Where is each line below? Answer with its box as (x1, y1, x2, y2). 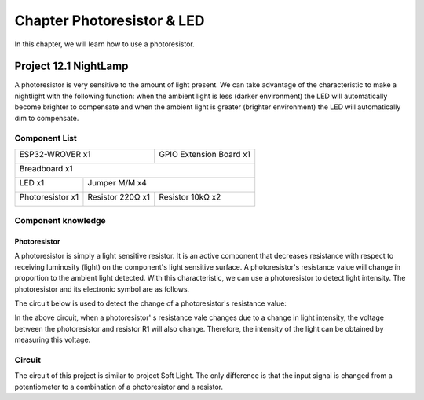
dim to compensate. (14, 113, 79, 123)
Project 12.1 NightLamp (14, 60, 129, 73)
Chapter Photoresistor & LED (14, 12, 205, 29)
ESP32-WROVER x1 (19, 149, 91, 160)
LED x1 (19, 177, 45, 188)
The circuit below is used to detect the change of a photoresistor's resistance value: (14, 299, 287, 308)
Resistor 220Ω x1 (87, 191, 151, 202)
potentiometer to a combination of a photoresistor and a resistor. (14, 382, 224, 391)
